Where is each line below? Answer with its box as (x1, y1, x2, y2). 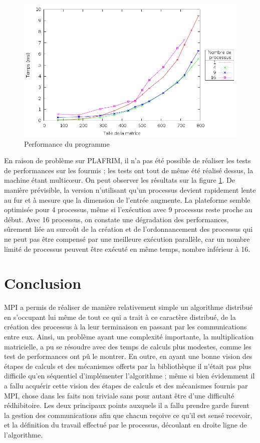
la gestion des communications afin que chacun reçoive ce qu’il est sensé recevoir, (4, 409, 252, 420)
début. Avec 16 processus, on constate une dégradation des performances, (4, 214, 229, 224)
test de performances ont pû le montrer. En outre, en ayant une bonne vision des (4, 351, 252, 361)
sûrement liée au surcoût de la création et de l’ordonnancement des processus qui (4, 224, 253, 234)
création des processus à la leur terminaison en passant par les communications (4, 321, 247, 332)
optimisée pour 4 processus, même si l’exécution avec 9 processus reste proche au (4, 204, 252, 215)
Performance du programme (24, 138, 110, 149)
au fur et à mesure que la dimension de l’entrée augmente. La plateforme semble (4, 194, 250, 205)
